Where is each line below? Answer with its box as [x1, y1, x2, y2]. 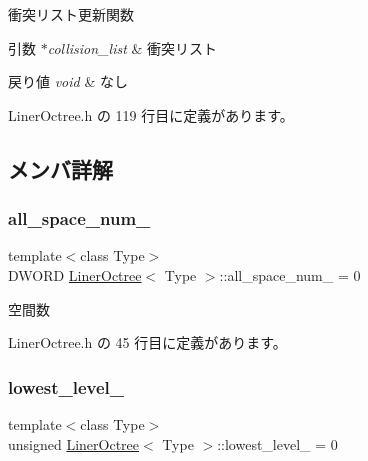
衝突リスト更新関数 [8, 4, 134, 24]
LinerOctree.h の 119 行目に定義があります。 [8, 104, 294, 125]
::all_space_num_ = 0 [219, 264, 361, 285]
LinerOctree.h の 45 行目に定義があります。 [8, 332, 287, 353]
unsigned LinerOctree [8, 433, 140, 454]
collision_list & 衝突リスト [47, 37, 218, 58]
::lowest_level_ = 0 [217, 433, 338, 454]
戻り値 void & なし [8, 71, 128, 92]
